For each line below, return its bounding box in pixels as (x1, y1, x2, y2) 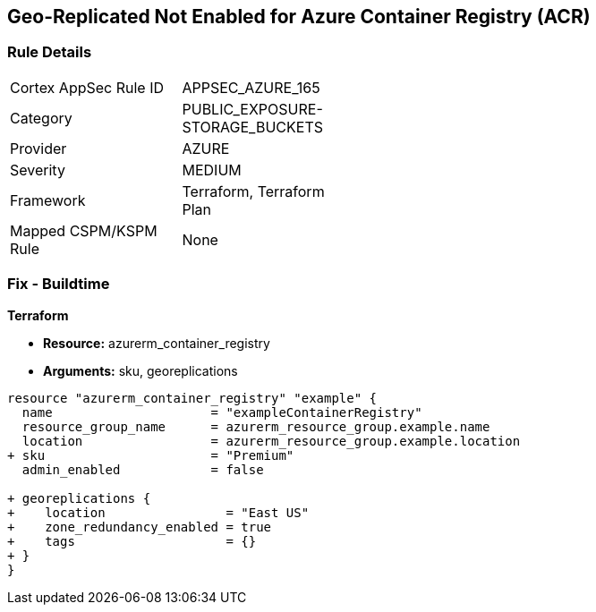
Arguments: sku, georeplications (43, 362, 238, 378)
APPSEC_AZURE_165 (182, 78, 320, 97)
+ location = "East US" (7, 505, 310, 520)
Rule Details (7, 43, 92, 62)
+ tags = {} (7, 533, 257, 548)
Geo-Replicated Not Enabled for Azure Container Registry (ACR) (7, 5, 591, 28)
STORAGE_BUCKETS (182, 117, 323, 136)
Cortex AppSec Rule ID (10, 78, 165, 97)
